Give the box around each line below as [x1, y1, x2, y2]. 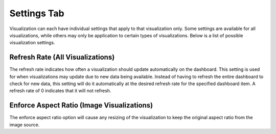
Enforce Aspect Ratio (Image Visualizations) [9, 101, 153, 110]
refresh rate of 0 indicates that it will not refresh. [9, 88, 111, 94]
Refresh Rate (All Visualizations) [9, 53, 115, 62]
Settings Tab [9, 8, 64, 19]
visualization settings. [9, 40, 56, 46]
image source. [9, 121, 40, 127]
